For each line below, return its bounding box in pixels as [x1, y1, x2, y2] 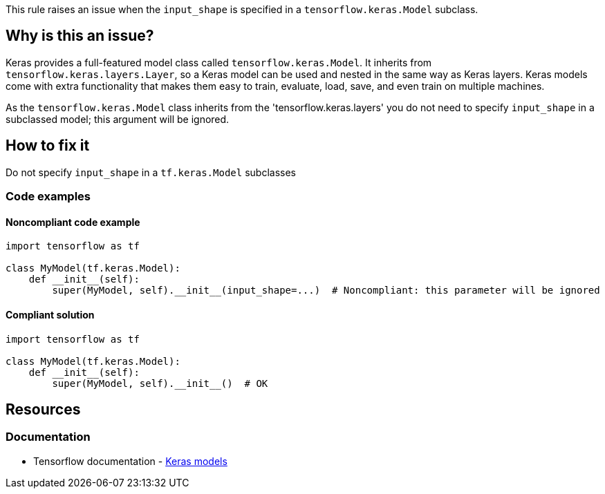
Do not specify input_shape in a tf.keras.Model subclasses [6, 166, 296, 178]
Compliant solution [6, 308, 95, 321]
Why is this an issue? [6, 27, 154, 45]
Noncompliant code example [6, 216, 140, 228]
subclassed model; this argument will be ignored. [6, 113, 230, 125]
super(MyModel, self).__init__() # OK [52, 377, 268, 389]
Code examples [6, 189, 91, 204]
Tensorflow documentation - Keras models [33, 455, 227, 467]
